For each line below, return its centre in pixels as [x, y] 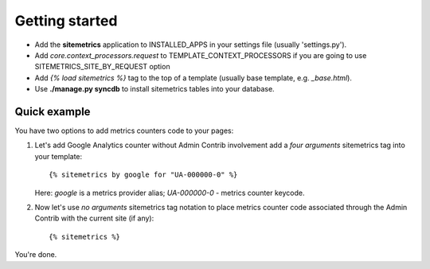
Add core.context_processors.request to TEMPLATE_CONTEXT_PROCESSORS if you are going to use [201, 55]
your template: [59, 156]
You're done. [36, 255]
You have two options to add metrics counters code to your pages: [124, 131]
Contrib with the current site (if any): [94, 218]
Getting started [66, 21]
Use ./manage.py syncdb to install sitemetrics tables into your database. [154, 89]
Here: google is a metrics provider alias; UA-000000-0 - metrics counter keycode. [170, 193]
